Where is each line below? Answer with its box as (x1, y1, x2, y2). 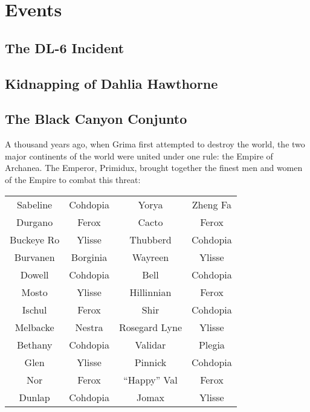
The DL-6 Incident (5, 38, 124, 57)
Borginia (71, 249, 108, 264)
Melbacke (15, 320, 54, 334)
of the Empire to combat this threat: (5, 173, 141, 185)
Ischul (22, 302, 47, 317)
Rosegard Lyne (118, 320, 182, 334)
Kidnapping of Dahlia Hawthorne (5, 74, 218, 92)
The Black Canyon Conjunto (5, 109, 187, 128)
